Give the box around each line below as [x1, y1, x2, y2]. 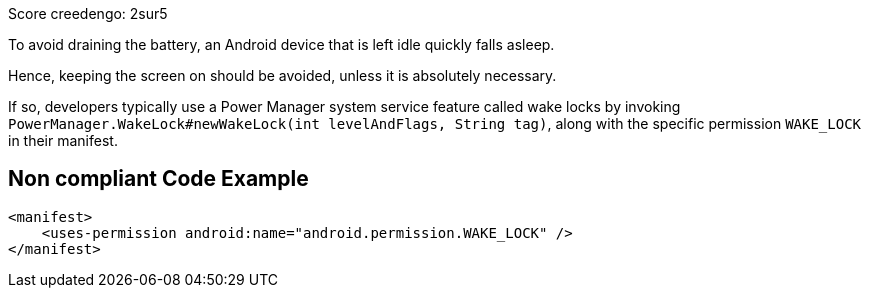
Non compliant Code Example [8, 166, 309, 192]
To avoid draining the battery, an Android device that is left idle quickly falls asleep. [8, 36, 555, 53]
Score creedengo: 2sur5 [8, 5, 168, 22]
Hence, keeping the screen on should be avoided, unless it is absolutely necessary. [8, 67, 557, 84]
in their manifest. [8, 132, 118, 149]
